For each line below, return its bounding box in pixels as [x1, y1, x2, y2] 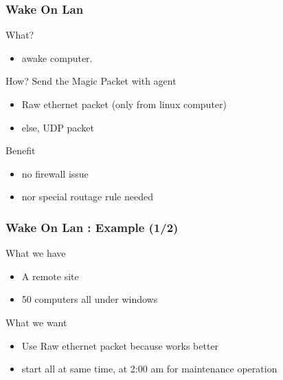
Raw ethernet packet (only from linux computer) [21, 97, 227, 111]
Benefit [5, 143, 36, 158]
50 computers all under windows [21, 292, 158, 306]
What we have [5, 246, 66, 260]
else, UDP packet [21, 120, 94, 134]
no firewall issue [21, 166, 89, 180]
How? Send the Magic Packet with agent [5, 74, 177, 88]
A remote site [21, 268, 79, 283]
